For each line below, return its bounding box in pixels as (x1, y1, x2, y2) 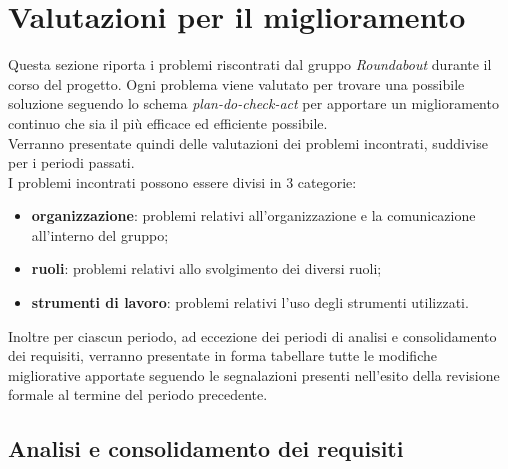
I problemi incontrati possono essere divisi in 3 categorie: (8, 171, 357, 192)
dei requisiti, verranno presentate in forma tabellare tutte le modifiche (8, 345, 437, 366)
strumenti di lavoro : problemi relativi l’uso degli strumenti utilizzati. (31, 292, 469, 313)
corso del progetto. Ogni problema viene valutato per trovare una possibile (8, 73, 465, 94)
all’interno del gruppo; (31, 224, 169, 245)
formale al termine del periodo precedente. (8, 384, 268, 405)
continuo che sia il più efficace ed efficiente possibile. (8, 112, 328, 133)
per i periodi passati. (8, 152, 135, 173)
